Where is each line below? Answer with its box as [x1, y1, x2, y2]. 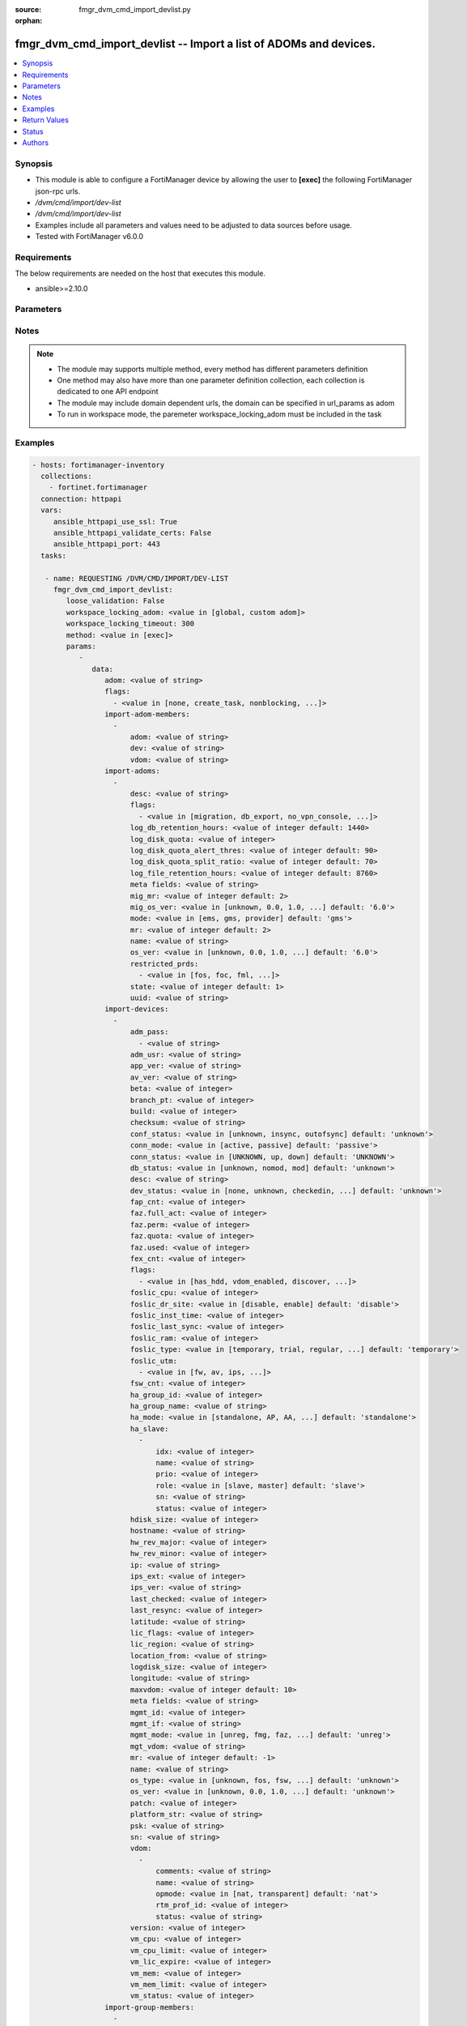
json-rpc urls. [35, 186, 81, 196]
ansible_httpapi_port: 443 [53, 540, 161, 549]
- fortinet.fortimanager [49, 483, 148, 492]
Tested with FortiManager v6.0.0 [35, 232, 144, 241]
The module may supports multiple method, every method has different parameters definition [57, 364, 368, 374]
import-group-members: [104, 2002, 194, 2011]
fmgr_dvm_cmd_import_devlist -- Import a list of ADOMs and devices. [15, 37, 376, 51]
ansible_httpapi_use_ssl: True [53, 517, 178, 526]
